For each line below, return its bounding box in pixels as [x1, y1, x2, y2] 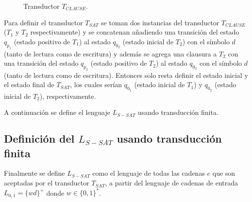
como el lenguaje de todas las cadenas [92, 168, 205, 178]
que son [212, 168, 235, 178]
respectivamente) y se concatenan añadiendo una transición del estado [30, 27, 239, 37]
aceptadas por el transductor [4, 178, 89, 188]
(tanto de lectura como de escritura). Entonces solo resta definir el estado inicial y [4, 70, 248, 80]
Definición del [4, 131, 75, 146]
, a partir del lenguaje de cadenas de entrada [105, 178, 238, 188]
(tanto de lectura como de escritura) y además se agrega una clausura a [4, 48, 217, 58]
